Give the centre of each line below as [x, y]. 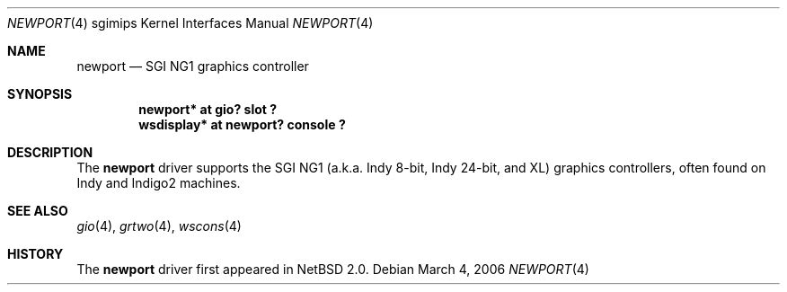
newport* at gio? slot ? [208, 109]
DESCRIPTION [50, 152]
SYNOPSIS [40, 94]
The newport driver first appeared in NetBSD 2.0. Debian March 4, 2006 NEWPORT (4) [333, 269]
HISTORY [35, 254]
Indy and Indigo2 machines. [159, 183]
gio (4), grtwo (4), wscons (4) [159, 226]
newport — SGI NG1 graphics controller [193, 66]
